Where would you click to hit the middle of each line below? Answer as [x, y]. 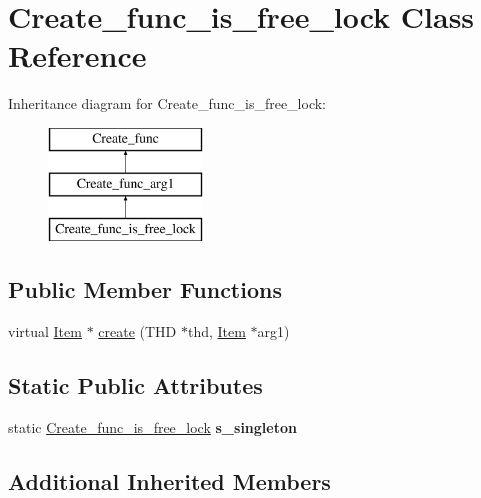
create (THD [137, 331]
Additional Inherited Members [169, 480]
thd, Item [216, 331]
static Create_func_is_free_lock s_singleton [152, 426]
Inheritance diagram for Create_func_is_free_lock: [167, 103]
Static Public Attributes [135, 385]
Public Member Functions [145, 289]
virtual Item [45, 331]
